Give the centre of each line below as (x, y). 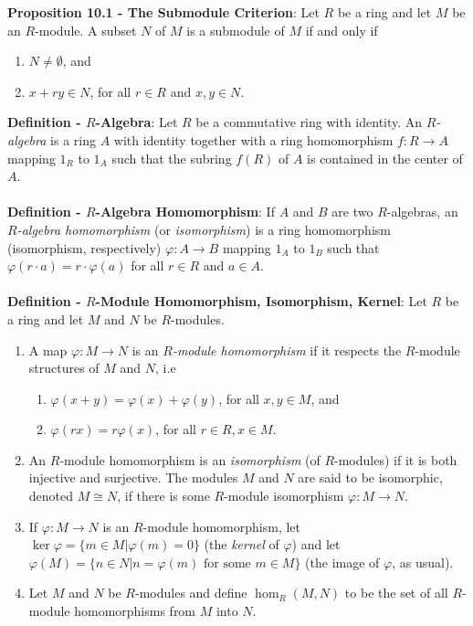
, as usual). (423, 562)
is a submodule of (236, 30)
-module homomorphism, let (221, 526)
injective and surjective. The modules (133, 477)
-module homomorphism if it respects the (287, 350)
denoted (51, 496)
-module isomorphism (284, 496)
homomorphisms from (135, 611)
